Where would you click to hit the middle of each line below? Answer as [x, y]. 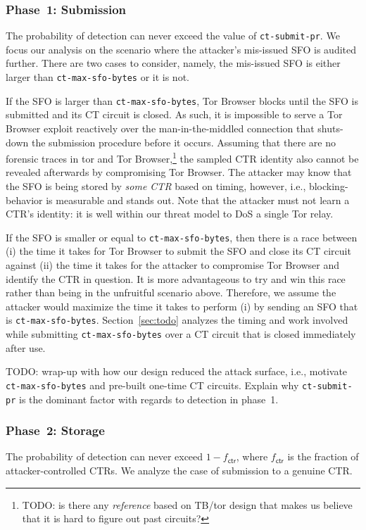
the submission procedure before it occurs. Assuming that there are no [183, 142]
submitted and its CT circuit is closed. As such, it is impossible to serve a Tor [174, 114]
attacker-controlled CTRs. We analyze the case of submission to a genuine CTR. [179, 471]
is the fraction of [323, 456]
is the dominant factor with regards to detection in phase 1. [149, 399]
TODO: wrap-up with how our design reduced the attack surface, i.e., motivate [177, 371]
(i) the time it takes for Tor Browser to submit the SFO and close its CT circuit [178, 251]
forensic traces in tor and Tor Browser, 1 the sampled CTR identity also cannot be [182, 157]
